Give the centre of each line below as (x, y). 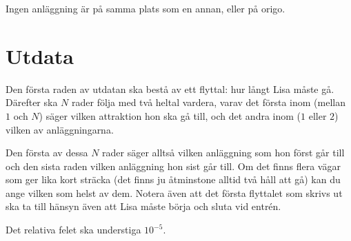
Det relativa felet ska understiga (73, 230)
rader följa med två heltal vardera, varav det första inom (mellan (208, 102)
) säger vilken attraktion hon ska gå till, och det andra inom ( (170, 115)
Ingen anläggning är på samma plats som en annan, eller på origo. (146, 8)
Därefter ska (32, 102)
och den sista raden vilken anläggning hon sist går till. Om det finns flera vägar (173, 166)
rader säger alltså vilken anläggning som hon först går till (223, 153)
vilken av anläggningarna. (60, 129)
